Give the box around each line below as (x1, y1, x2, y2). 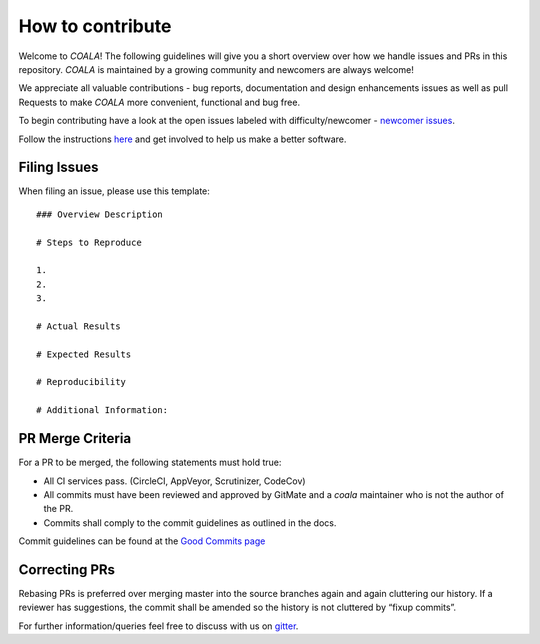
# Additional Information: (36, 405, 169, 416)
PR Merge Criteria (18, 430, 132, 447)
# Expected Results (36, 348, 132, 360)
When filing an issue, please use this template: (18, 185, 210, 197)
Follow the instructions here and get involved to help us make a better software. (18, 133, 347, 145)
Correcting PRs (18, 561, 115, 578)
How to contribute (18, 15, 172, 37)
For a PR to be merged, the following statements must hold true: (18, 456, 282, 469)
